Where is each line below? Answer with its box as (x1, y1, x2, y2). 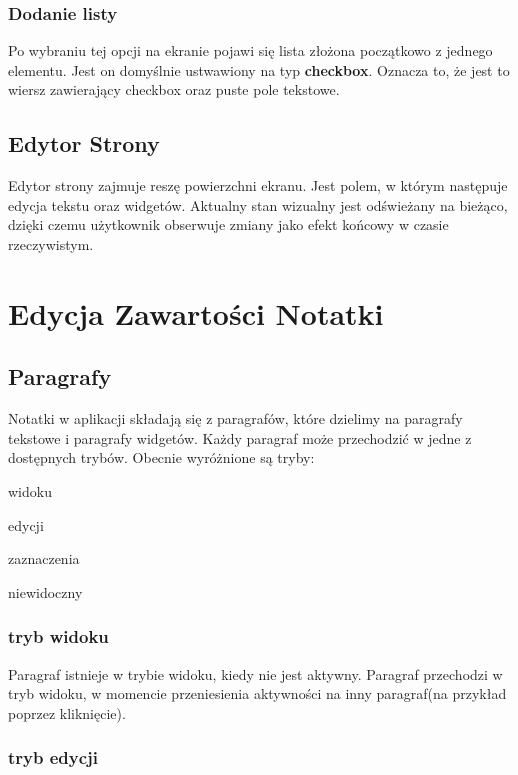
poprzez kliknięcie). (8, 702, 126, 723)
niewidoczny (8, 581, 83, 602)
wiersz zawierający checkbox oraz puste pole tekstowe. (8, 79, 340, 100)
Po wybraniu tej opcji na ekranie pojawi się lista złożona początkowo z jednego (8, 40, 493, 61)
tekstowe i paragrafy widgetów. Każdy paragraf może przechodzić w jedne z (8, 427, 472, 448)
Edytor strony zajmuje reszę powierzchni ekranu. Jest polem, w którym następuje (8, 175, 508, 196)
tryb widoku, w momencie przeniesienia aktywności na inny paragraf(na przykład (8, 683, 507, 704)
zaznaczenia (8, 548, 80, 569)
